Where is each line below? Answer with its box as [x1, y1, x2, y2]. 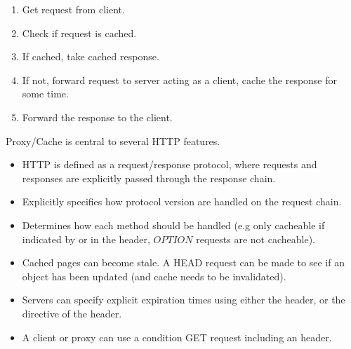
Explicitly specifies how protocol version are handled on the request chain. [22, 194, 342, 209]
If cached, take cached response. [22, 49, 159, 64]
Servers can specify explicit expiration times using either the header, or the [22, 292, 345, 307]
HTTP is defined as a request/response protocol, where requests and [22, 157, 317, 172]
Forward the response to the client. [22, 109, 173, 124]
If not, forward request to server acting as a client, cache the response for [22, 72, 338, 87]
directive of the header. [22, 306, 122, 320]
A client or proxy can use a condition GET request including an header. [22, 329, 332, 344]
